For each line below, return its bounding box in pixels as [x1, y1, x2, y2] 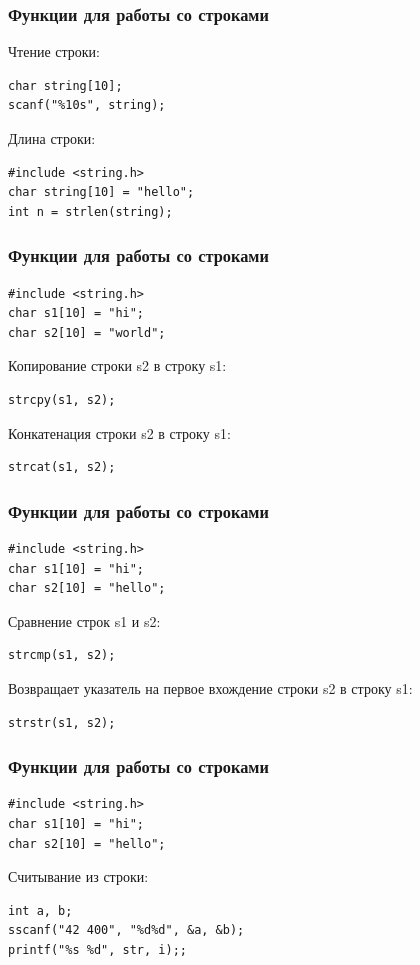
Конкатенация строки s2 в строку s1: [8, 422, 231, 443]
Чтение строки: [8, 41, 100, 62]
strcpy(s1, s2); [8, 392, 116, 407]
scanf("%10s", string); [8, 98, 166, 113]
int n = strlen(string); [8, 204, 173, 219]
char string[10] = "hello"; [8, 185, 195, 200]
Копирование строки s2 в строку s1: [8, 355, 227, 376]
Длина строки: [8, 128, 96, 148]
